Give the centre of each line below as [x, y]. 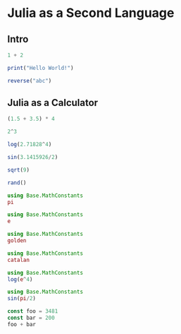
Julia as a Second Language [91, 13]
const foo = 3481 [33, 311]
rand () [17, 183]
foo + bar [22, 324]
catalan [19, 260]
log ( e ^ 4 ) [20, 279]
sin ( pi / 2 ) [22, 299]
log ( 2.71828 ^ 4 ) [30, 145]
